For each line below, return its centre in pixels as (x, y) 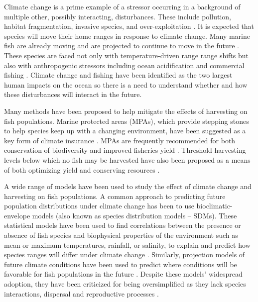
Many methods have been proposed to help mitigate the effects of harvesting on (126, 111)
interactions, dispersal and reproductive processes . (82, 293)
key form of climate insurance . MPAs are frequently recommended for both (120, 140)
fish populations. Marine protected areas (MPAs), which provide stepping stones (127, 121)
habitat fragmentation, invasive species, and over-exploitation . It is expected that (129, 26)
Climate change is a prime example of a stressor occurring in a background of (122, 6)
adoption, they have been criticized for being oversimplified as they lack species (125, 284)
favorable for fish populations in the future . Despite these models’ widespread (123, 274)
